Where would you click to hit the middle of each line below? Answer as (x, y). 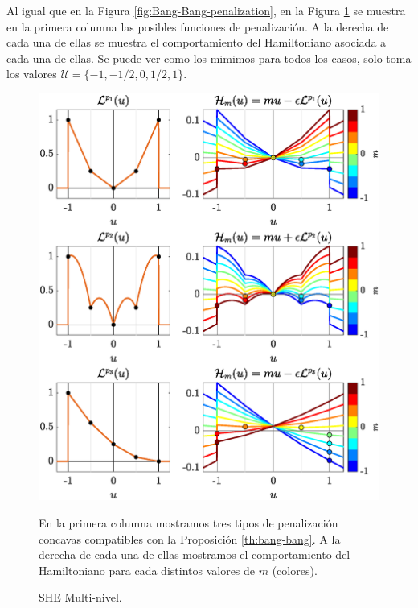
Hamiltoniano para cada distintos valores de (147, 570)
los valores (32, 74)
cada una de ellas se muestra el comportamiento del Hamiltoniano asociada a (197, 42)
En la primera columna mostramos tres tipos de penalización (189, 523)
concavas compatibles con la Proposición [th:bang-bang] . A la (190, 538)
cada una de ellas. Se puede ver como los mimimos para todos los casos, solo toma (209, 58)
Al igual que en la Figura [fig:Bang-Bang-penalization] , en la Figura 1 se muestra (206, 10)
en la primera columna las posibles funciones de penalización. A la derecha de (198, 26)
